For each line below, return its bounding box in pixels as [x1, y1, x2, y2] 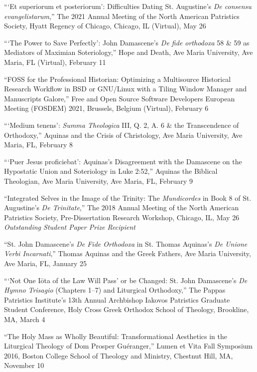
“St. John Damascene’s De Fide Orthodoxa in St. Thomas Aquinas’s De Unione [4, 238, 248, 249]
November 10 [4, 360, 44, 371]
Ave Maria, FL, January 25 [4, 258, 87, 269]
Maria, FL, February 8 [4, 139, 73, 150]
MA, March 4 [4, 314, 45, 325]
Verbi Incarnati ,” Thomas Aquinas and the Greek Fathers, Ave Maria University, [4, 248, 251, 259]
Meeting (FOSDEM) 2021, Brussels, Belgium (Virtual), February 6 [4, 103, 209, 113]
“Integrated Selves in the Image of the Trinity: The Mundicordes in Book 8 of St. [4, 192, 252, 203]
